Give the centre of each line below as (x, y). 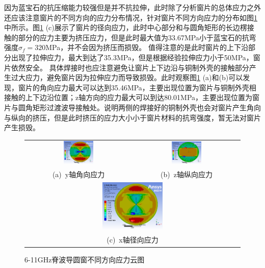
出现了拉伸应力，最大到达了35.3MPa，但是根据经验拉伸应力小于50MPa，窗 (136, 57)
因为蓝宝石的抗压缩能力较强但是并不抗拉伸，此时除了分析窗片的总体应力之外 (132, 7)
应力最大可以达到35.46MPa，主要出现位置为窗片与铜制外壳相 (155, 87)
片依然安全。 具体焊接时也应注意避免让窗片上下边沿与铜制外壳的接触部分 (127, 67)
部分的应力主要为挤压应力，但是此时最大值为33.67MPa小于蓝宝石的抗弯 (137, 37)
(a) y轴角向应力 (78, 174)
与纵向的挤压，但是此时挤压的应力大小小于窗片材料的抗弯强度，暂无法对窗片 (132, 117)
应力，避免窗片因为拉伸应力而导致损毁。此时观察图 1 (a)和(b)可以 (134, 77)
